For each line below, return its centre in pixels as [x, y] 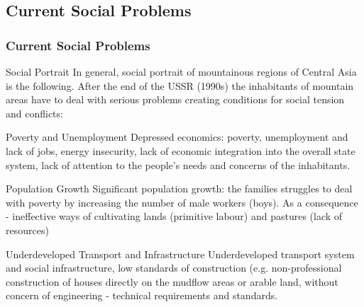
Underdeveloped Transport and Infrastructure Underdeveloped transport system [180, 254]
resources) [27, 230]
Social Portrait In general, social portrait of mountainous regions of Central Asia [181, 71]
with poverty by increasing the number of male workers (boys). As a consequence [182, 202]
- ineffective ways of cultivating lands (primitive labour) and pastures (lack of [174, 216]
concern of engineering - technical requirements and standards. [142, 295]
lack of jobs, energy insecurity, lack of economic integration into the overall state [181, 150]
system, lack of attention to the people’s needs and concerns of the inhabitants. [178, 164]
